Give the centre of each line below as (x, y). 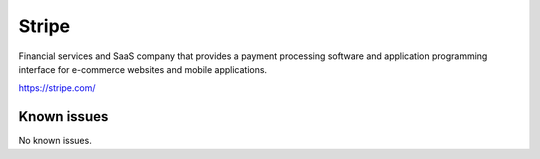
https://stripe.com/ (57, 88)
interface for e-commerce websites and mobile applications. (143, 69)
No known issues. (55, 141)
